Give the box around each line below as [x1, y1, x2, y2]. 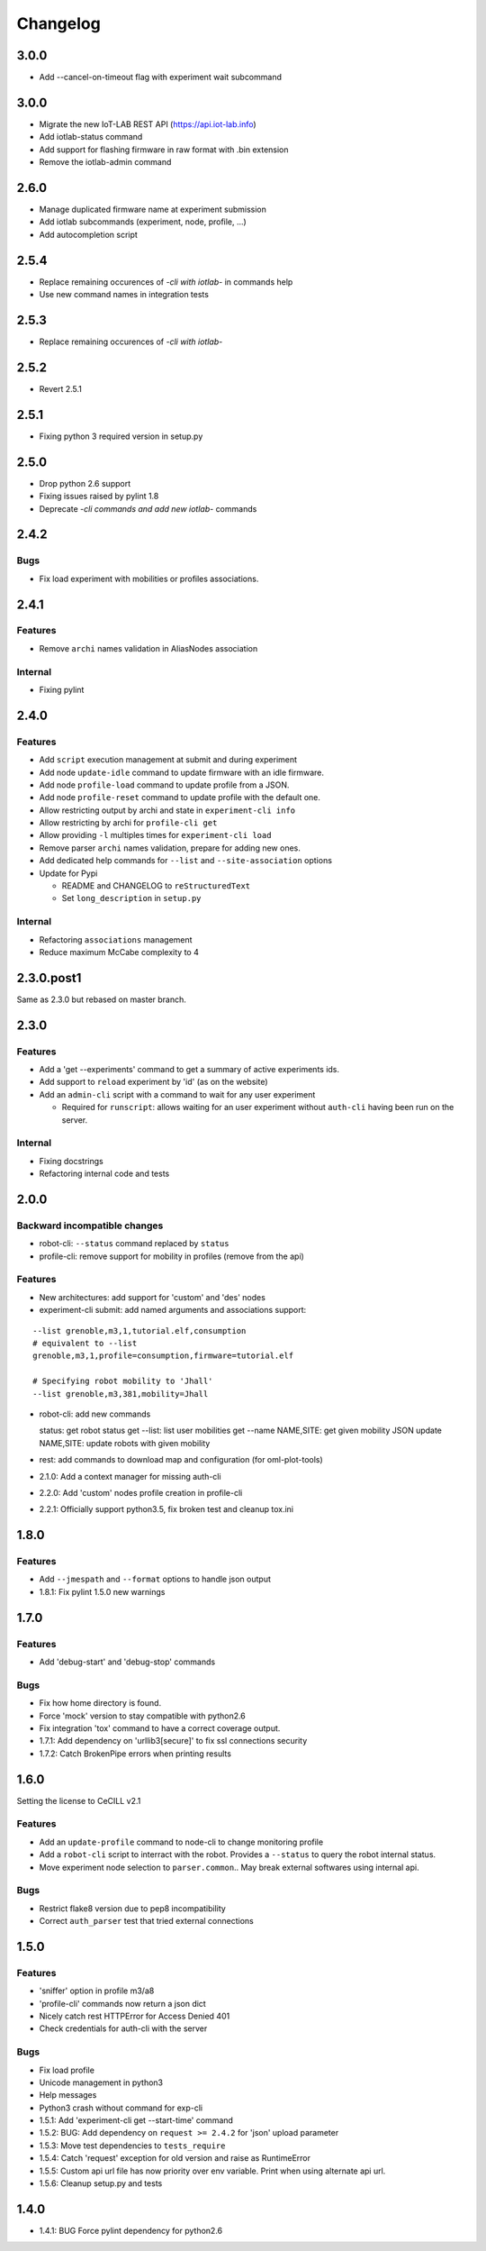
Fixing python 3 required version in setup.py [39, 431, 203, 442]
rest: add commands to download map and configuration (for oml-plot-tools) [39, 1454, 323, 1465]
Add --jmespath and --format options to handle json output [39, 1573, 272, 1585]
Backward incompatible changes [16, 1219, 164, 1232]
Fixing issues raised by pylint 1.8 [39, 491, 159, 502]
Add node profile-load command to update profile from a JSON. [39, 779, 290, 790]
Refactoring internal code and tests [39, 1168, 170, 1180]
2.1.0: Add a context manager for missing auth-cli [39, 1471, 221, 1481]
